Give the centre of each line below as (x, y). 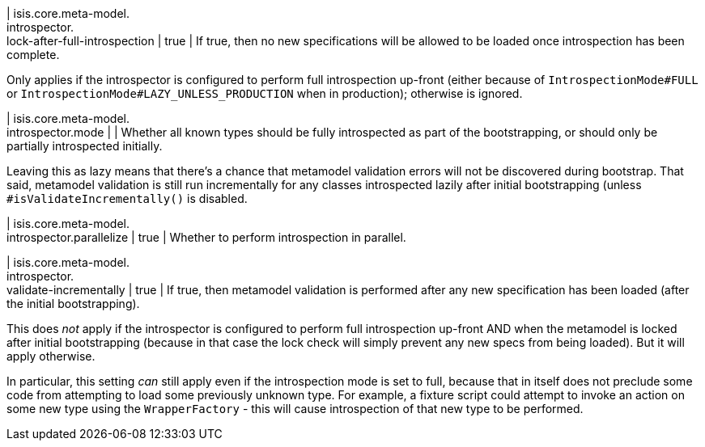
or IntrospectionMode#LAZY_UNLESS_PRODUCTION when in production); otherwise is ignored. (265, 93)
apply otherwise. (51, 356)
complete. (33, 55)
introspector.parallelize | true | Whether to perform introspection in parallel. (206, 237)
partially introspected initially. (85, 146)
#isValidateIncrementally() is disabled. (127, 198)
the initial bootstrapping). (73, 304)
